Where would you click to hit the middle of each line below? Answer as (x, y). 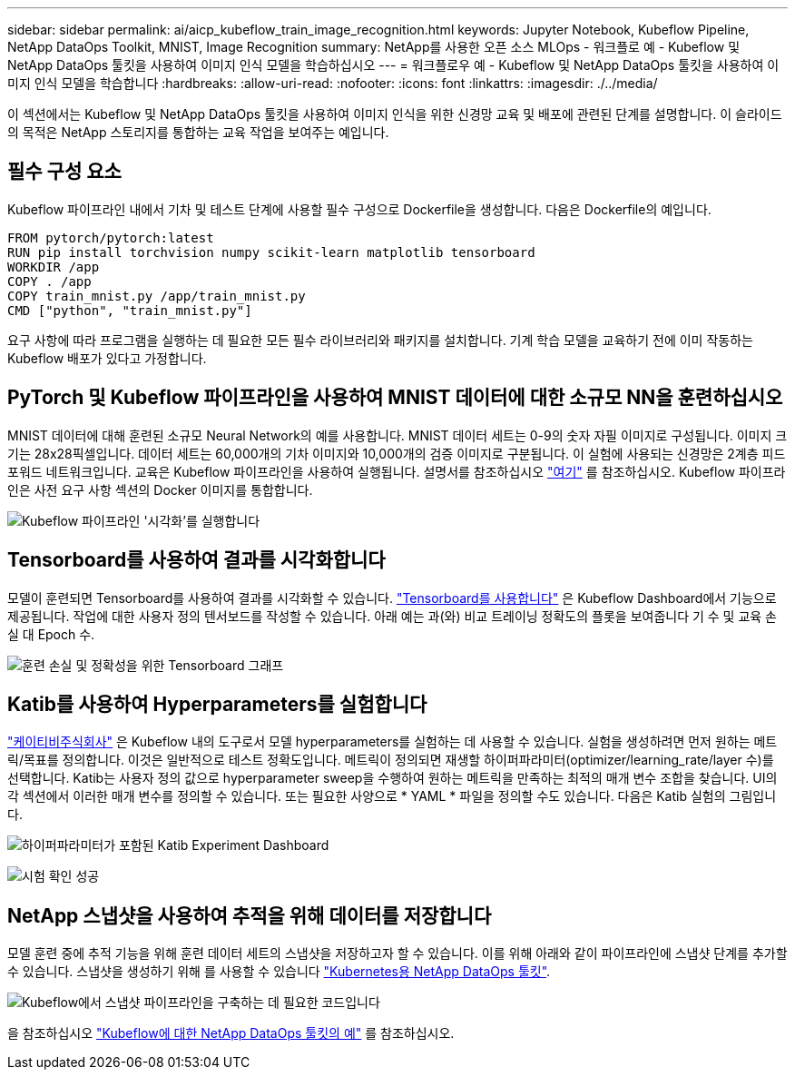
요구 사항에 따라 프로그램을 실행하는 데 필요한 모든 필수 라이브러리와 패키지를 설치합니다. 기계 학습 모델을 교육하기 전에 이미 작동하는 (380, 340)
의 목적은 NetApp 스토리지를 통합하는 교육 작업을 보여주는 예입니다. (198, 132)
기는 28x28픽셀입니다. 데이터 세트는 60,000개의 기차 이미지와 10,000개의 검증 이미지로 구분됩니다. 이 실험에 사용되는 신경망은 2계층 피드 (397, 453)
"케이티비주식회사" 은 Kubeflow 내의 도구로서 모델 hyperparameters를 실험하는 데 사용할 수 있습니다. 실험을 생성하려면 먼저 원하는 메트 (393, 742)
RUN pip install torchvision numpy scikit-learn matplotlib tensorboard (271, 252)
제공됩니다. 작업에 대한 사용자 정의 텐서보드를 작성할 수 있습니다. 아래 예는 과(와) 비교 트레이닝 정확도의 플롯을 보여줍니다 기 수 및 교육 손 (393, 616)
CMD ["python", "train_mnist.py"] (130, 310)
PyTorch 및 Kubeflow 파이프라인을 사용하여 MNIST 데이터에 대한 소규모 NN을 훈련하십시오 (395, 398)
